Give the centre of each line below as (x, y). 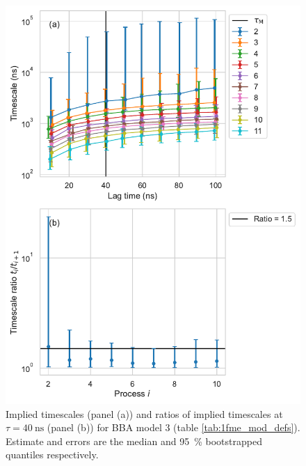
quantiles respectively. (52, 455)
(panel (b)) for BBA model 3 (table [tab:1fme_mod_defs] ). (174, 427)
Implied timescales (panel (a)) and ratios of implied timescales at (144, 413)
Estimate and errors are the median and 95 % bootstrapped (134, 441)
